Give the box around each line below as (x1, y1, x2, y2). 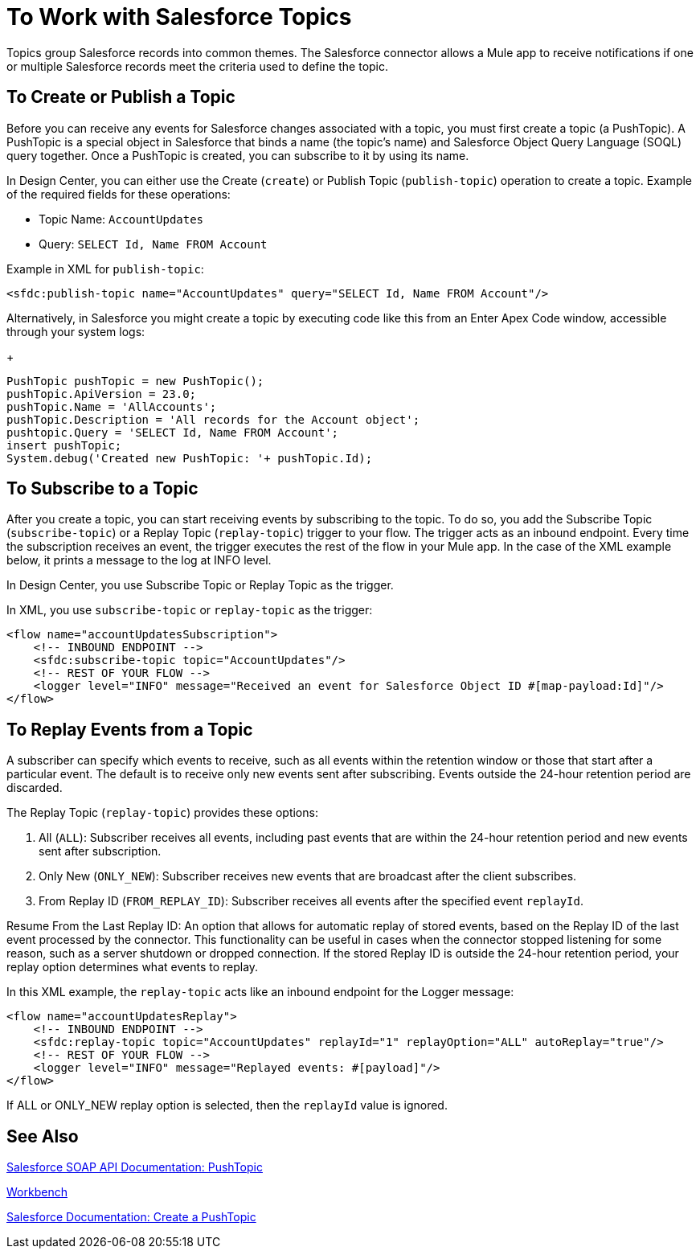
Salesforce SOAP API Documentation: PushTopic (6, 1160, 263, 1175)
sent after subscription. (39, 844, 162, 859)
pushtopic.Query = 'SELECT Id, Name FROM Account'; (6, 425, 339, 439)
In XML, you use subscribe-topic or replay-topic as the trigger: (6, 603, 373, 617)
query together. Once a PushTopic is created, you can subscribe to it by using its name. (6, 148, 469, 162)
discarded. (6, 781, 63, 795)
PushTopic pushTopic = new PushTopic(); (6, 374, 264, 388)
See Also (6, 1126, 79, 1146)
